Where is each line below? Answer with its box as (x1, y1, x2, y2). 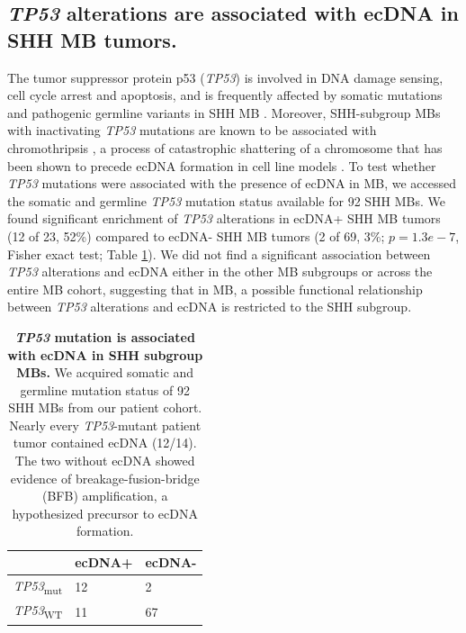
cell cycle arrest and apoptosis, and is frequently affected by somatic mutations (7, 86, 443, 104)
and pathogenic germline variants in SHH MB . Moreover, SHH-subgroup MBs (7, 103, 441, 122)
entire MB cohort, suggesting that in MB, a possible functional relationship (7, 279, 423, 298)
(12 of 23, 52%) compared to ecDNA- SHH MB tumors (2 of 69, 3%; (7, 226, 385, 245)
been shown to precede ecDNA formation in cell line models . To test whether (7, 156, 436, 175)
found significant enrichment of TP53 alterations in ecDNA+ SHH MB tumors (7, 209, 441, 228)
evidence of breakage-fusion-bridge (10, 468, 200, 487)
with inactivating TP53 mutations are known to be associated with (7, 121, 377, 140)
